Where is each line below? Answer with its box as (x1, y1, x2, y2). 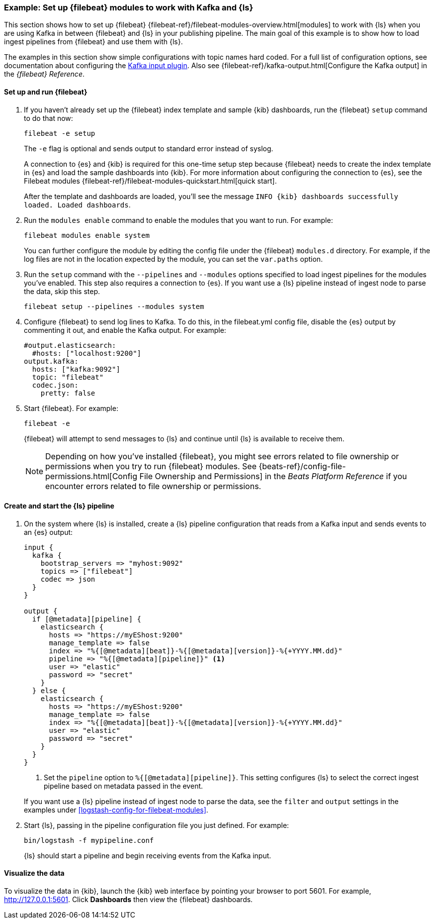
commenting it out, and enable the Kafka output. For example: (24, 325, 226, 334)
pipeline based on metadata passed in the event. (44, 781, 203, 790)
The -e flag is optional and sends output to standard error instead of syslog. (24, 144, 273, 153)
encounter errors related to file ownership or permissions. (45, 481, 261, 491)
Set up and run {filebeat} (4, 87, 87, 96)
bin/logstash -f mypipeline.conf (24, 836, 154, 844)
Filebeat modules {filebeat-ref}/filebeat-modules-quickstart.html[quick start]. (24, 176, 277, 185)
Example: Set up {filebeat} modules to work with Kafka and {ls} (4, 2, 254, 12)
